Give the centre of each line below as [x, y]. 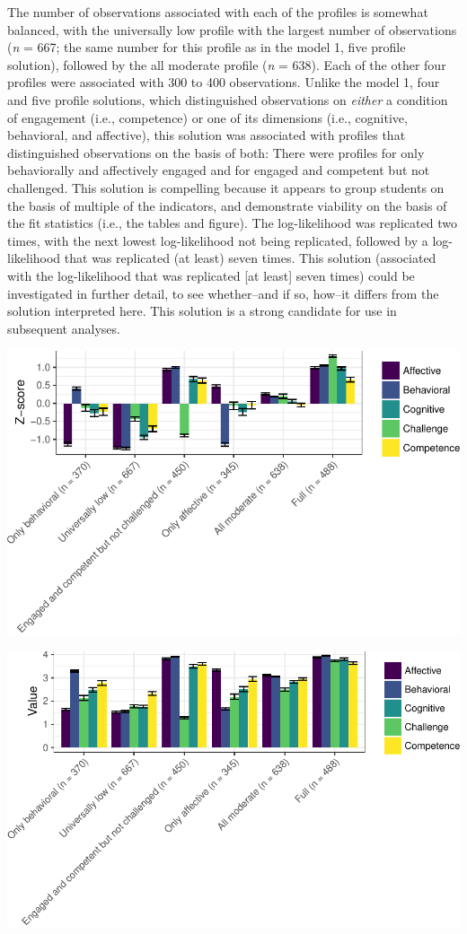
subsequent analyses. [64, 328]
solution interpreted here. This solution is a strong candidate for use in [202, 311]
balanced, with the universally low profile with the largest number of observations [232, 29]
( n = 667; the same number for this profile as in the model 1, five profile [207, 47]
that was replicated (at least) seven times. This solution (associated [250, 258]
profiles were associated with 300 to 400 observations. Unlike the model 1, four [224, 82]
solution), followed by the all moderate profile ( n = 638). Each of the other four [227, 64]
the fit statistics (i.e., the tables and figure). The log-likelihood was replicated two [232, 223]
